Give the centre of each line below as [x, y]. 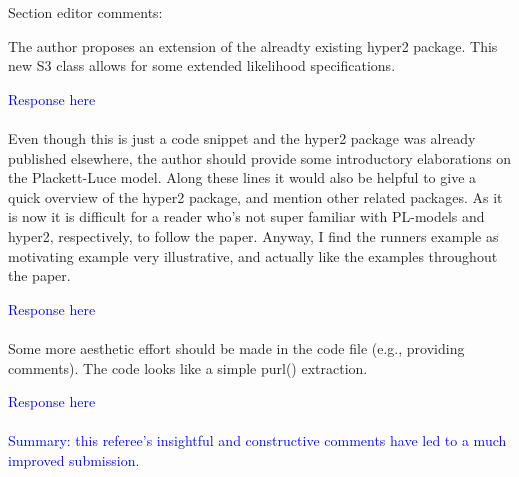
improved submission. [74, 459]
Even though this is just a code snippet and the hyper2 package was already [242, 137]
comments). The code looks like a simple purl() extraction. [188, 367]
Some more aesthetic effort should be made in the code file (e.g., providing [236, 347]
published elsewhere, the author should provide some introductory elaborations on [260, 157]
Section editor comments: [85, 12]
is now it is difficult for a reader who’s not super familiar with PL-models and [246, 216]
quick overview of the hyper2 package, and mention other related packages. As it [255, 196]
